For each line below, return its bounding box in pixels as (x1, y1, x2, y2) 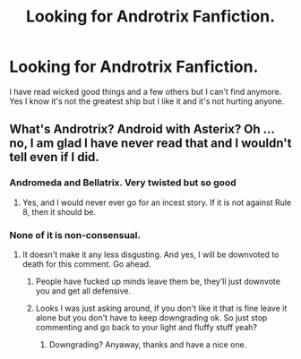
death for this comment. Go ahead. (21, 258, 151, 269)
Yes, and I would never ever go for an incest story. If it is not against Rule (21, 197, 292, 208)
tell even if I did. (9, 150, 100, 165)
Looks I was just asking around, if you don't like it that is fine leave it (35, 303, 288, 313)
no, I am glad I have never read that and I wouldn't (9, 136, 292, 151)
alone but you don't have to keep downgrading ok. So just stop (35, 312, 268, 323)
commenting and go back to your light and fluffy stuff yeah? (35, 321, 258, 332)
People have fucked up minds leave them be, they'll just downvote (35, 276, 280, 286)
